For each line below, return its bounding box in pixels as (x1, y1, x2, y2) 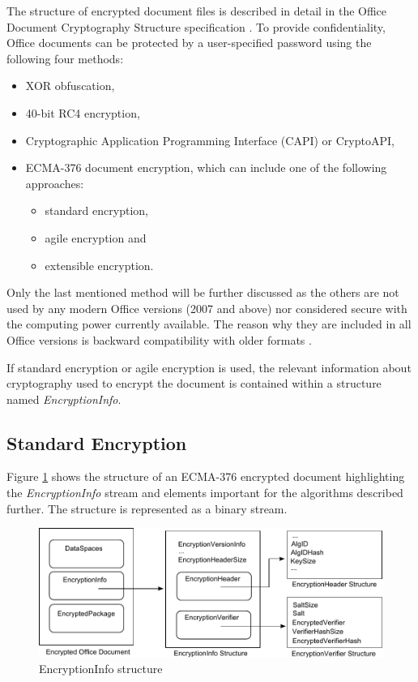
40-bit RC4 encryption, (25, 104, 140, 121)
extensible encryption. (45, 256, 154, 273)
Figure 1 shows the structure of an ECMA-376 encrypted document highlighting (6, 468, 405, 485)
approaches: (25, 174, 84, 191)
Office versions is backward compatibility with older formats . (6, 331, 312, 348)
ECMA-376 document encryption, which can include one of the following (25, 159, 387, 176)
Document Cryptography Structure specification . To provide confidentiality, (6, 18, 386, 35)
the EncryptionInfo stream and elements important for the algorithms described (6, 484, 403, 501)
